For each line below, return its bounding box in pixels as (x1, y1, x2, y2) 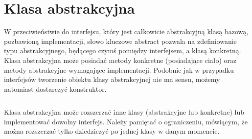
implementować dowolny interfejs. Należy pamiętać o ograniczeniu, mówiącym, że (4, 116, 248, 126)
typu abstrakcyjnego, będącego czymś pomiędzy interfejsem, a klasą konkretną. (4, 45, 241, 56)
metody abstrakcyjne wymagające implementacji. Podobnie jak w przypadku (4, 64, 234, 75)
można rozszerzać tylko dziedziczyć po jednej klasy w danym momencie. (4, 126, 220, 136)
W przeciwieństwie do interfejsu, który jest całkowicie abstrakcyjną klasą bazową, (4, 26, 249, 37)
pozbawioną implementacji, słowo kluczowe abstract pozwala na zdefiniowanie (4, 36, 237, 46)
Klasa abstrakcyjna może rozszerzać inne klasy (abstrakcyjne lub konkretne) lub (4, 107, 244, 117)
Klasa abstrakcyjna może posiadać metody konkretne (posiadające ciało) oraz (4, 55, 237, 65)
